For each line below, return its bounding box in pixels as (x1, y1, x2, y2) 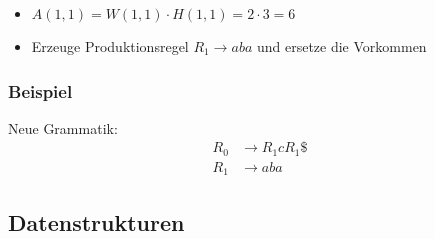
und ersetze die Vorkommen (256, 36, 427, 56)
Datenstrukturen (8, 206, 185, 237)
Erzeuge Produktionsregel (31, 36, 189, 56)
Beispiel (8, 78, 73, 103)
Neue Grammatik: (8, 117, 118, 138)
